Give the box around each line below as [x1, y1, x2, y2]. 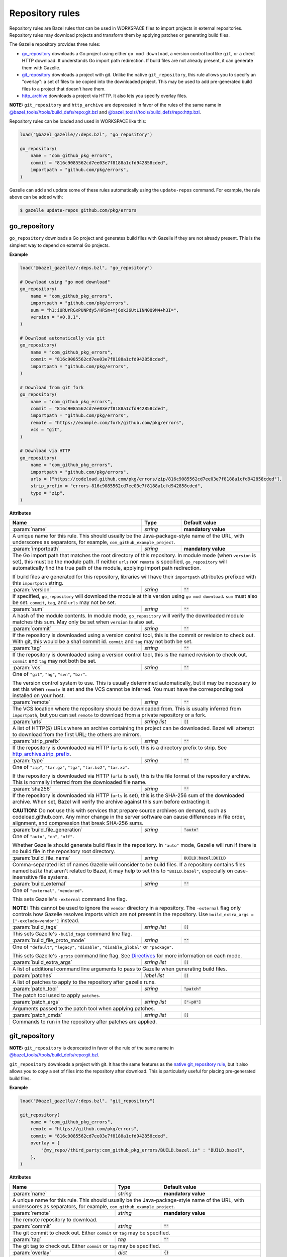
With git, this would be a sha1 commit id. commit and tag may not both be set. [12, 638, 193, 645]
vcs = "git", [30, 427, 63, 432]
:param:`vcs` [12, 664, 42, 671]
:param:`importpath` [12, 546, 60, 553]
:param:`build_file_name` [12, 855, 70, 862]
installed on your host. [12, 692, 65, 699]
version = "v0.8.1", [30, 314, 81, 320]
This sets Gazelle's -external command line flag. [12, 895, 128, 903]
